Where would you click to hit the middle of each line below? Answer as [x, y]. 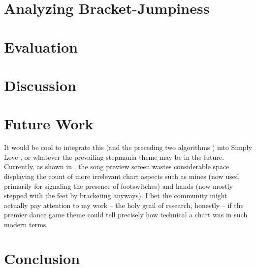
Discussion [40, 85]
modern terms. [26, 224]
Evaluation [41, 46]
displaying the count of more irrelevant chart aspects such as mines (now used [122, 176]
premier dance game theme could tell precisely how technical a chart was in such [126, 215]
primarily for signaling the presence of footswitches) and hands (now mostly [118, 186]
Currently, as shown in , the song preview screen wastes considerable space [117, 166]
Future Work [49, 124]
